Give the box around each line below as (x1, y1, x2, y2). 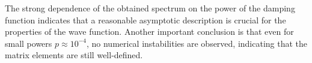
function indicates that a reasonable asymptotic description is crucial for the (5, 13, 286, 26)
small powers (5, 37, 52, 49)
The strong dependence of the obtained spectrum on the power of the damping (5, 2, 295, 14)
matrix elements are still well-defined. (5, 49, 143, 61)
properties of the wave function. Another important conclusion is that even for (5, 25, 294, 38)
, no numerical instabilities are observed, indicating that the (86, 37, 308, 49)
